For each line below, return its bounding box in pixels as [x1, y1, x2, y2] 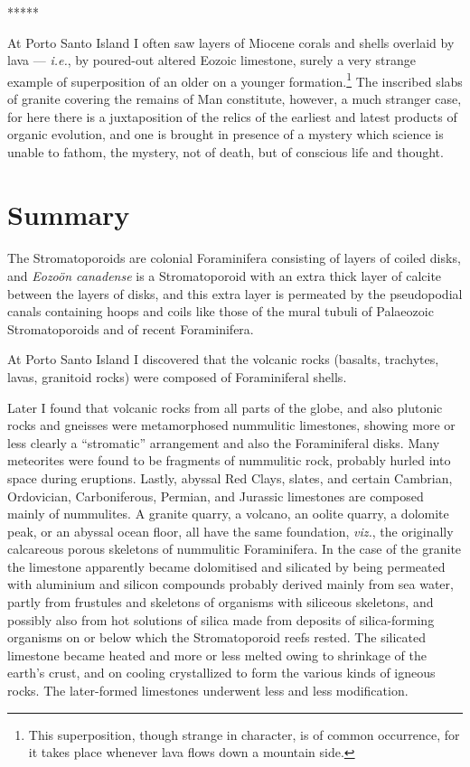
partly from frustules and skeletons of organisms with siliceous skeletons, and [7, 593, 434, 612]
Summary [7, 195, 130, 232]
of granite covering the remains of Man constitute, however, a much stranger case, [7, 89, 462, 108]
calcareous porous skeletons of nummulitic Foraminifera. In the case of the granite [7, 539, 462, 558]
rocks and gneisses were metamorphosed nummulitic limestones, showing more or [7, 416, 456, 435]
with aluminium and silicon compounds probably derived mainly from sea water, [7, 575, 454, 594]
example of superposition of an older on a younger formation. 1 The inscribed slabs [7, 69, 463, 90]
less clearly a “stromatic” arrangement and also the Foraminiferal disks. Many [7, 433, 440, 452]
